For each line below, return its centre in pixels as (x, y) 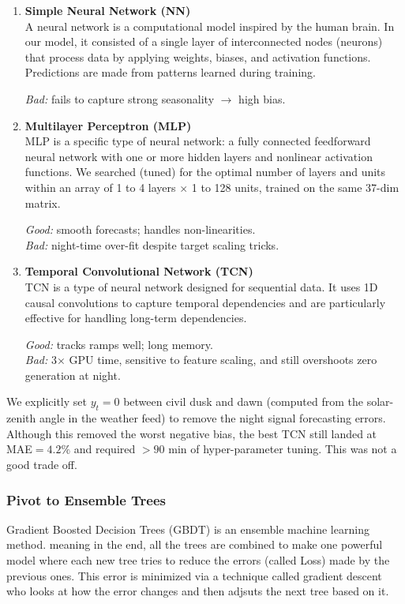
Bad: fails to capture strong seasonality (120, 98)
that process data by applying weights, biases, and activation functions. (198, 56)
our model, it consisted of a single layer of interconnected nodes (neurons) (204, 41)
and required (105, 449)
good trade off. (42, 465)
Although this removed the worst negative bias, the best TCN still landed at (192, 433)
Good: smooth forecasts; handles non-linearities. (140, 229)
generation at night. (73, 375)
